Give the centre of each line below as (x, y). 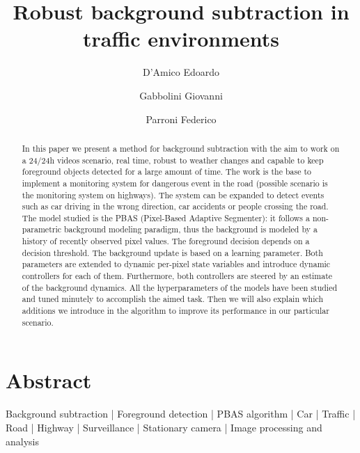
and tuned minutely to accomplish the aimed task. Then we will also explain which (173, 299)
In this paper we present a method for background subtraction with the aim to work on (181, 148)
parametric (42, 229)
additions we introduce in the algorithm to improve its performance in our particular (175, 311)
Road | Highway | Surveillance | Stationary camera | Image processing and (164, 427)
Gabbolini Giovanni (181, 95)
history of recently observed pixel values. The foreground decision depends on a (166, 241)
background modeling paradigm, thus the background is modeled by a (190, 229)
